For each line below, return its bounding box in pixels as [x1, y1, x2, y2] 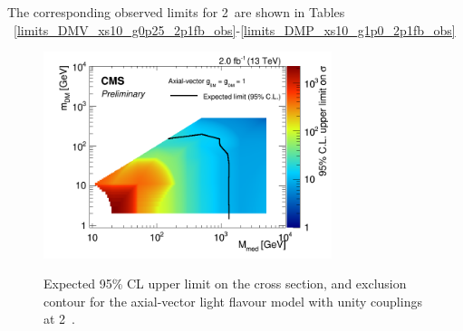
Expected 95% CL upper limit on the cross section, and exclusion [43, 274, 407, 293]
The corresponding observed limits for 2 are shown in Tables [7, 3, 345, 21]
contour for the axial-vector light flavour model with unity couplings [43, 291, 422, 310]
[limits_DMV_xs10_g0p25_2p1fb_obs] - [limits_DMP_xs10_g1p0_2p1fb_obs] [14, 20, 456, 39]
